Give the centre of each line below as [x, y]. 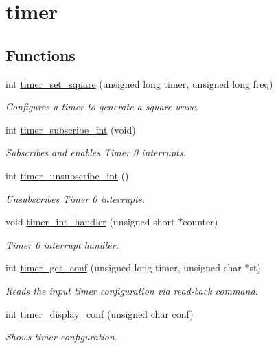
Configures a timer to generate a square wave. [102, 107]
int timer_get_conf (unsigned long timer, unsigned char [124, 268]
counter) [200, 222]
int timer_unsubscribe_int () [67, 175]
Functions [40, 54]
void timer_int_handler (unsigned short [90, 222]
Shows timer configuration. [62, 337]
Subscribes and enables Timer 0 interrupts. [96, 152]
